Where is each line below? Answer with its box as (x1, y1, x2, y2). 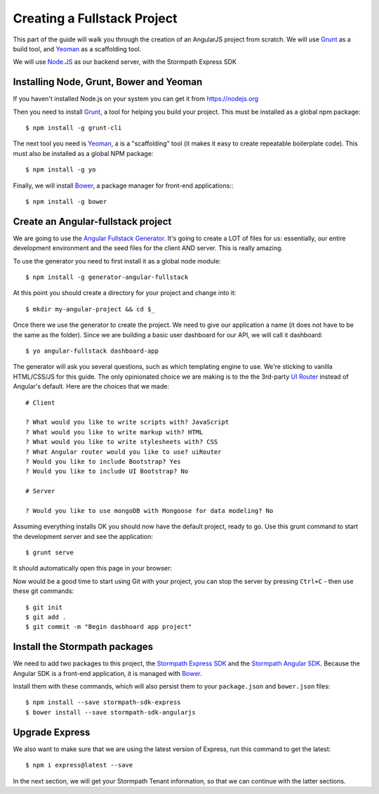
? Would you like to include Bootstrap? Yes (25, 457, 182, 465)
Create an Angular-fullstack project (13, 215, 172, 228)
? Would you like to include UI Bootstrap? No (25, 467, 189, 476)
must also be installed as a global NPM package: (13, 149, 154, 157)
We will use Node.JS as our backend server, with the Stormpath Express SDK (13, 58, 237, 66)
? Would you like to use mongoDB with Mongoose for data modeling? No (25, 507, 274, 514)
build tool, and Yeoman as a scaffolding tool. (13, 44, 142, 53)
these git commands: (13, 587, 74, 595)
